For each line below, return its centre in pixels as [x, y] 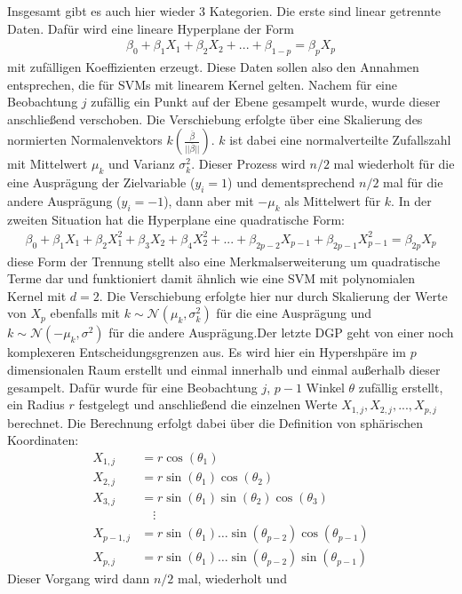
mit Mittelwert [48, 164]
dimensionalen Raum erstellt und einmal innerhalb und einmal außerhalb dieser [224, 370]
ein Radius [36, 404]
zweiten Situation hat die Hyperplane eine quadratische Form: [176, 219]
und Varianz [141, 164]
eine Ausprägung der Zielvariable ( [101, 182]
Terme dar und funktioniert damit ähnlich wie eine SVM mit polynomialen [211, 278]
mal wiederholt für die [394, 164]
